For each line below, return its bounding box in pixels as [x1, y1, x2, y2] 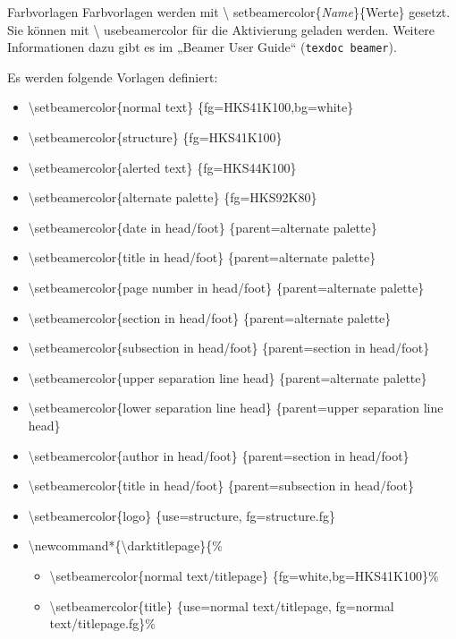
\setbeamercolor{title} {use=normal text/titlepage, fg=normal [49, 596, 394, 615]
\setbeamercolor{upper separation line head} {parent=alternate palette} [28, 368, 427, 387]
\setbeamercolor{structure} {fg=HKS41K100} [28, 128, 283, 147]
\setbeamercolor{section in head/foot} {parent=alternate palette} [28, 308, 392, 327]
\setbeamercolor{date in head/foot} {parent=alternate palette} [28, 217, 377, 236]
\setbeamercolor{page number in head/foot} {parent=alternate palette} [28, 278, 425, 296]
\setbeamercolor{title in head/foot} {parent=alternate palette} [28, 248, 376, 267]
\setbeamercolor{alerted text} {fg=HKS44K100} [28, 158, 297, 176]
